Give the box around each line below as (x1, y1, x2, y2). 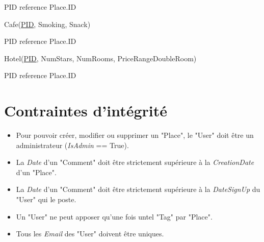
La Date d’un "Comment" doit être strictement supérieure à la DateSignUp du (16, 184, 260, 195)
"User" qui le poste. (16, 194, 76, 205)
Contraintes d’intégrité (4, 100, 168, 121)
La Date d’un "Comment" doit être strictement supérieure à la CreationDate (16, 157, 254, 167)
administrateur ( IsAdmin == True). (16, 139, 129, 150)
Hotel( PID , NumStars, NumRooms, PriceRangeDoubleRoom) (4, 53, 197, 63)
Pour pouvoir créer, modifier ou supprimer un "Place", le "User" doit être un (16, 130, 254, 140)
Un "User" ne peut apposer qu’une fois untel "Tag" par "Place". (16, 211, 213, 222)
